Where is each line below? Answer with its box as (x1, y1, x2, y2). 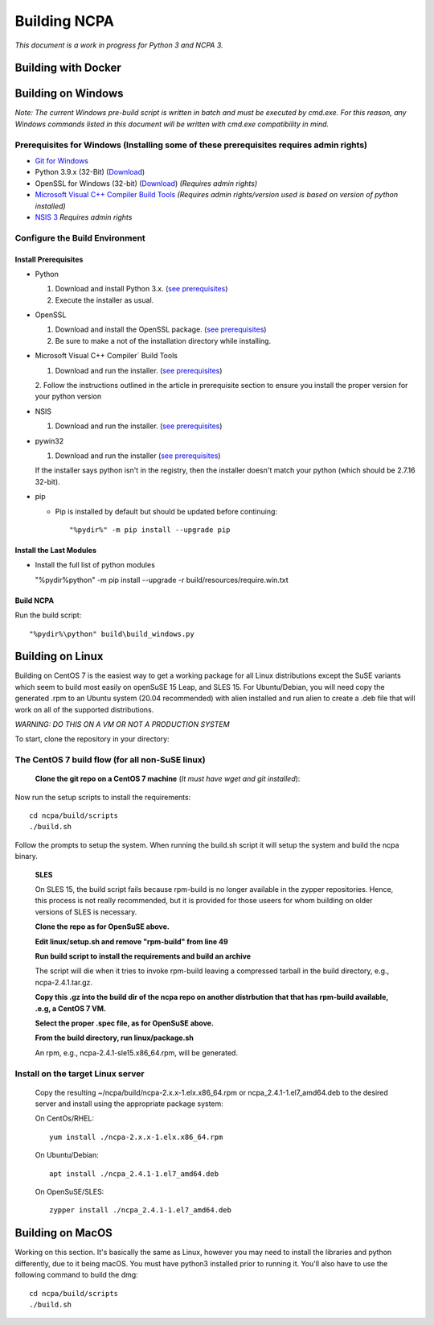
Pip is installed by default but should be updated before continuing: (55, 506, 277, 516)
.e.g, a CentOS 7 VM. (35, 1003, 106, 1013)
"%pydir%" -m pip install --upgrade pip (69, 525, 231, 535)
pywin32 (35, 435, 64, 446)
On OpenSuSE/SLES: (35, 1187, 104, 1197)
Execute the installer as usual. (55, 295, 154, 305)
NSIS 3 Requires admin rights (35, 212, 133, 221)
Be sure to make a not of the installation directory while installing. (55, 336, 272, 345)
